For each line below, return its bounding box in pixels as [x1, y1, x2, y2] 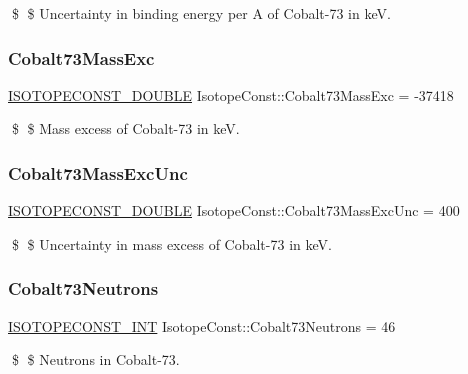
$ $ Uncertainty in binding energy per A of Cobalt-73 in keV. [11, 3, 391, 23]
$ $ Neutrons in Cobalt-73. [11, 349, 180, 370]
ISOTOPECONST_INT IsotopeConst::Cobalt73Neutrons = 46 [8, 315, 396, 336]
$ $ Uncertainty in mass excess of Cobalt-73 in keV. [11, 233, 332, 254]
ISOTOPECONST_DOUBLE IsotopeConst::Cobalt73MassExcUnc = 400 [8, 200, 460, 221]
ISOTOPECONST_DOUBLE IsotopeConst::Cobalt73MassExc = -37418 [8, 84, 454, 105]
